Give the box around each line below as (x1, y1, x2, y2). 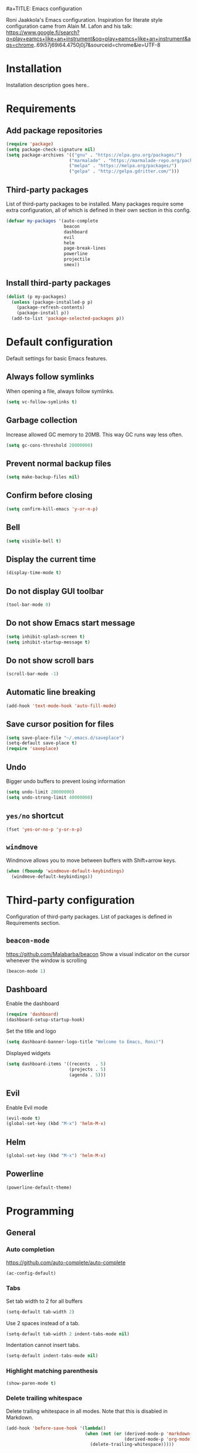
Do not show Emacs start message (6, 618, 135, 628)
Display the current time (6, 554, 96, 564)
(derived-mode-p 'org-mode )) (124, 1436, 195, 1442)
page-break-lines (63, 246, 107, 251)
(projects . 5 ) (69, 1066, 107, 1072)
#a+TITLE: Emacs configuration (6, 5, 82, 12)
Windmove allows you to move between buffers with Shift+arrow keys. (6, 857, 177, 864)
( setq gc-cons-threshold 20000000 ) (6, 442, 93, 448)
